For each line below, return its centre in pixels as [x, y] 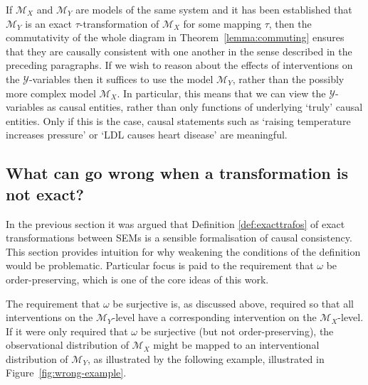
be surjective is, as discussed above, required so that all [233, 303]
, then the [290, 23]
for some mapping [222, 23]
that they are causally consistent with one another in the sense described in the [179, 51]
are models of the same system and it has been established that [214, 9]
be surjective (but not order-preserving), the [237, 331]
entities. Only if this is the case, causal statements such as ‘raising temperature [178, 120]
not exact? [45, 194]
